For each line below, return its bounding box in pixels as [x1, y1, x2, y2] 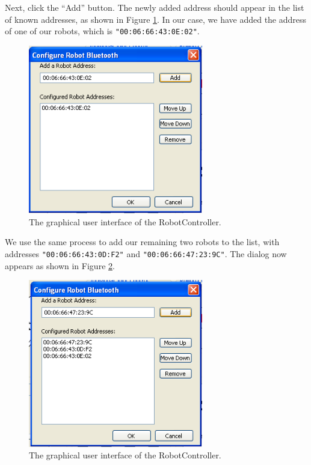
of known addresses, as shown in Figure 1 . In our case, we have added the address [5, 13, 307, 25]
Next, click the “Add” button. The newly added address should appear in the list [5, 1, 304, 13]
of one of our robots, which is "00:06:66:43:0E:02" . [5, 25, 200, 37]
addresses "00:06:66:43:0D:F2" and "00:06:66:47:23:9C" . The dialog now [5, 247, 287, 260]
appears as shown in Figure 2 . [5, 259, 115, 272]
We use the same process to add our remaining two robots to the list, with [5, 236, 280, 248]
